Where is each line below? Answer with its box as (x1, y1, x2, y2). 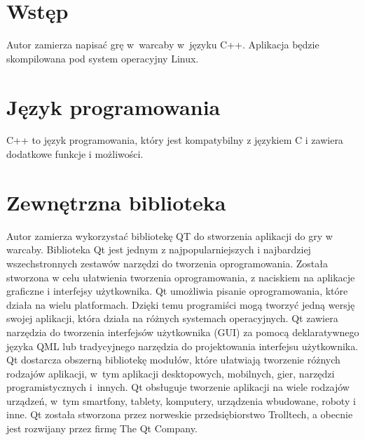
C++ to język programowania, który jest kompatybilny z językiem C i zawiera (6, 133, 343, 147)
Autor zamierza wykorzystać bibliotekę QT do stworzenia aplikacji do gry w (6, 228, 333, 243)
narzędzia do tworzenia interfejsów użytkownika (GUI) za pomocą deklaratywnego (6, 324, 359, 339)
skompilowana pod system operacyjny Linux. (6, 51, 199, 65)
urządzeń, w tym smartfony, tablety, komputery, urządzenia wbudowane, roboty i (6, 393, 356, 408)
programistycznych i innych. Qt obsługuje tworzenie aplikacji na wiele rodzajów (6, 380, 350, 394)
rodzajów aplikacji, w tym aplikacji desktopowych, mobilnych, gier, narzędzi (6, 366, 335, 380)
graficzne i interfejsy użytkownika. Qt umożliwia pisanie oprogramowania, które (6, 284, 348, 298)
